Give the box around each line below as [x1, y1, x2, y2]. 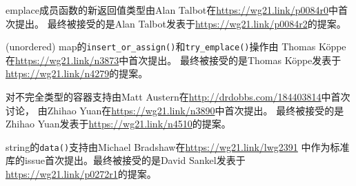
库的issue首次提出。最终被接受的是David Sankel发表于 [6, 153, 246, 167]
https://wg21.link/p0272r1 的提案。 [6, 167, 157, 181]
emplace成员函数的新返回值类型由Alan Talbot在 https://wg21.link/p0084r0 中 [6, 3, 339, 17]
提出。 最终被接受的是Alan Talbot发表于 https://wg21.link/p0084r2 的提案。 [14, 16, 346, 30]
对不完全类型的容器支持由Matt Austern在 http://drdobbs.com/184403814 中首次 [6, 90, 350, 104]
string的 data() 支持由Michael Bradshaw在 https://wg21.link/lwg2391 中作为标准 [6, 139, 350, 154]
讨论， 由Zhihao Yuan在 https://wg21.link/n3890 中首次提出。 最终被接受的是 [6, 103, 344, 117]
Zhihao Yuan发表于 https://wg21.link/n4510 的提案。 [6, 116, 231, 131]
